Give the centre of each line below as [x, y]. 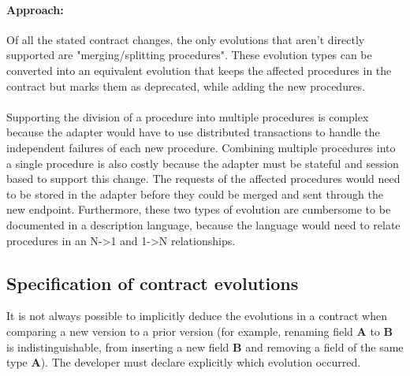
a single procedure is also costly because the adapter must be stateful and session [203, 163]
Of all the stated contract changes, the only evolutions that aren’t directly [186, 39]
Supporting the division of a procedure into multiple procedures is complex [188, 116]
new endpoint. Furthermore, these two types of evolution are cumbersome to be [199, 209]
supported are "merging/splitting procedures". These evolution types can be [189, 55]
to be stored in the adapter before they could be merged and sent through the [195, 194]
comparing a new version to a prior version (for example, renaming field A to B [199, 331]
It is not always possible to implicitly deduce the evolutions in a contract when [197, 316]
